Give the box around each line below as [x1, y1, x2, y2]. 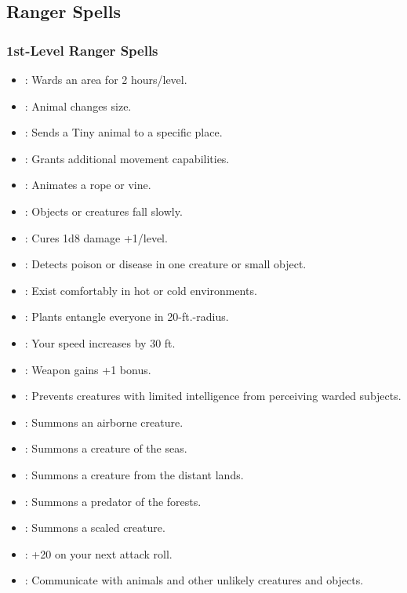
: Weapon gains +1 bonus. [24, 361, 151, 377]
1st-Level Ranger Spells [6, 40, 158, 60]
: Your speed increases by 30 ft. [24, 334, 176, 351]
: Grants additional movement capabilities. [24, 150, 230, 166]
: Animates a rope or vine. [24, 176, 151, 193]
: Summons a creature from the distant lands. [24, 466, 244, 482]
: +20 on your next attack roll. [24, 545, 173, 562]
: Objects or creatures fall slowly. [24, 202, 183, 219]
